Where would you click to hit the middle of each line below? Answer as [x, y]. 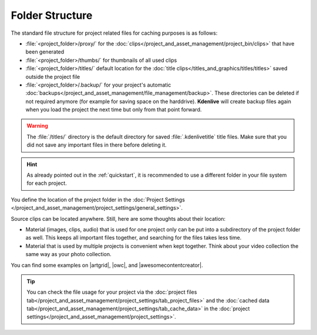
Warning [37, 126]
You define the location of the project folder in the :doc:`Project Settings [98, 200]
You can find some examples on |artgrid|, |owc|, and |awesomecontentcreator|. [107, 265]
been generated [45, 52]
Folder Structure [52, 15]
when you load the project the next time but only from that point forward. [114, 110]
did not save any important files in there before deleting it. [97, 145]
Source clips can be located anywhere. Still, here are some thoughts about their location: [118, 218]
